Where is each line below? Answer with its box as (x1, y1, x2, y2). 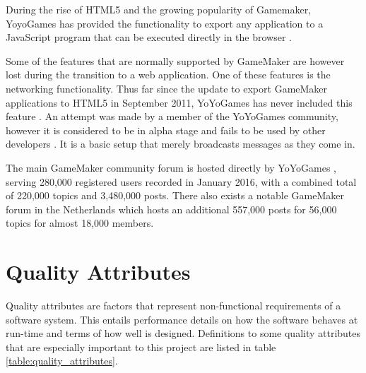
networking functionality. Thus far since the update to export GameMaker (6, 81, 328, 95)
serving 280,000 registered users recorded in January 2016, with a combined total (6, 174, 357, 189)
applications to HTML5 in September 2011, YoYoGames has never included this (6, 95, 353, 109)
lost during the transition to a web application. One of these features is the (6, 67, 331, 82)
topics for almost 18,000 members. (6, 215, 154, 230)
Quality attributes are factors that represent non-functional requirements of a (6, 298, 341, 313)
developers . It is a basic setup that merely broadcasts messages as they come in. (6, 136, 355, 151)
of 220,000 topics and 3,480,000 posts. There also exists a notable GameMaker (6, 188, 344, 203)
